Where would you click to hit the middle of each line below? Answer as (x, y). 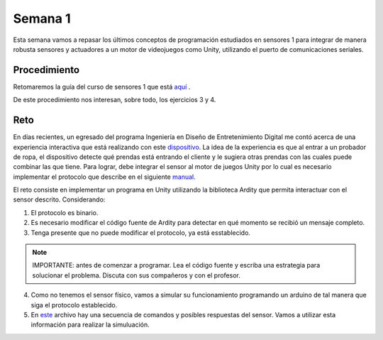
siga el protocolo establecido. (74, 305)
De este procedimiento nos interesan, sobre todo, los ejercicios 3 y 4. (115, 100)
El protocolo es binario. (65, 212)
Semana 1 (42, 18)
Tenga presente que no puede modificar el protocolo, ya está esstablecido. (141, 232)
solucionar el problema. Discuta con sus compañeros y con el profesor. (136, 275)
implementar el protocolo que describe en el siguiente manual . (105, 177)
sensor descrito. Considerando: (59, 199)
